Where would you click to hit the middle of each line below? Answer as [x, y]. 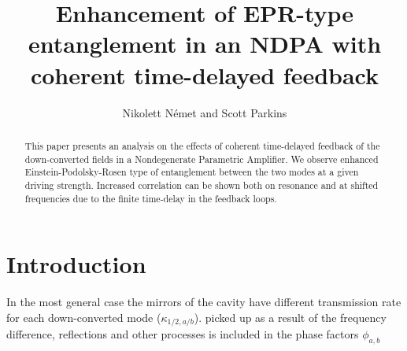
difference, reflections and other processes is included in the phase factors [183, 334]
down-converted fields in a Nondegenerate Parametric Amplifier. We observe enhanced [202, 159]
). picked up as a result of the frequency [290, 317]
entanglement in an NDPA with [205, 44]
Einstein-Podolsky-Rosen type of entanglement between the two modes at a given [192, 172]
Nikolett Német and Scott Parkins [205, 112]
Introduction [76, 264]
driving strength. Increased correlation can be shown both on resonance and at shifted [202, 185]
